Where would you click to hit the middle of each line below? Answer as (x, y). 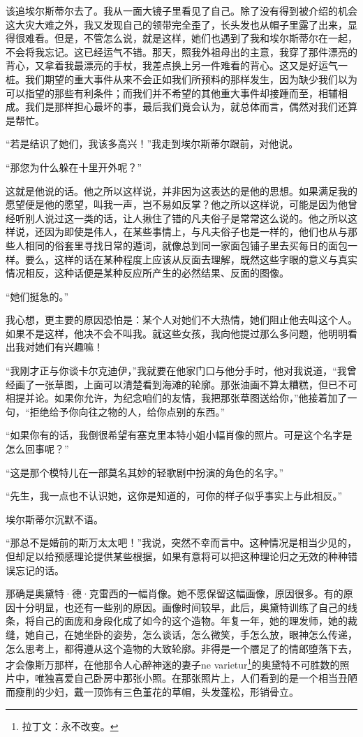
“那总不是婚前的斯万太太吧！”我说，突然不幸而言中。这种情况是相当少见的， (181, 542)
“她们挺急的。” (37, 296)
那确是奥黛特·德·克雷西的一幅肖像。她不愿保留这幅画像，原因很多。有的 (175, 593)
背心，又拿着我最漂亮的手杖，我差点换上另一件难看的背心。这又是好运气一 (177, 65)
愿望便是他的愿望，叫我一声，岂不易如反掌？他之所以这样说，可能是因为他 (177, 204)
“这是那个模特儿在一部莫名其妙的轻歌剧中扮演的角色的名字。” (145, 472)
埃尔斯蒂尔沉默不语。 (54, 519)
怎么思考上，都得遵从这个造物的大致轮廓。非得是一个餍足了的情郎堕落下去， (181, 648)
